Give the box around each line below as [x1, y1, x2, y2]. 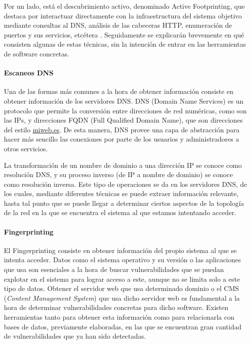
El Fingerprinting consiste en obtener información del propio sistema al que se [4, 245, 237, 255]
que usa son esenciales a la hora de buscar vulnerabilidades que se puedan [4, 264, 224, 274]
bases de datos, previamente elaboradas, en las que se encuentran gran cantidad [4, 321, 242, 331]
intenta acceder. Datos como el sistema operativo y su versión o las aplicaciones [4, 254, 241, 265]
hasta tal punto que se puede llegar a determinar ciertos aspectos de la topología [4, 198, 244, 208]
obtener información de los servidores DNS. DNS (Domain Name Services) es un [4, 95, 244, 106]
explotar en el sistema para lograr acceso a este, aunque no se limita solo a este [4, 273, 240, 284]
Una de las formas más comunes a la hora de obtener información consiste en [4, 86, 233, 96]
